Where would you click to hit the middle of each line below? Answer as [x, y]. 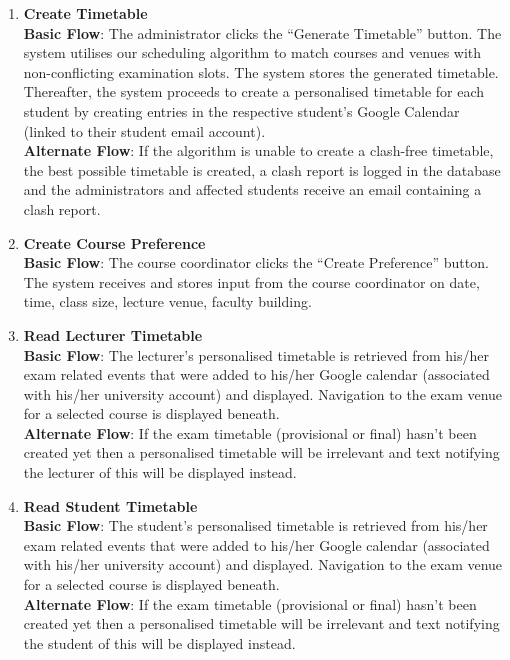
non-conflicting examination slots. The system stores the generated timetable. [261, 71]
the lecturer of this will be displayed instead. [160, 472]
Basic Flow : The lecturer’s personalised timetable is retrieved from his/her [256, 354]
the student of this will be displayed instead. [159, 642]
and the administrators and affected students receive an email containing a [252, 189]
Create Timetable [85, 13]
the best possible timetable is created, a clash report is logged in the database [262, 169]
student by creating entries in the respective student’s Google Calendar [241, 110]
